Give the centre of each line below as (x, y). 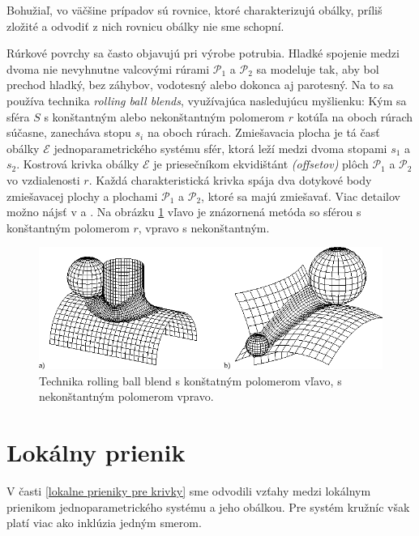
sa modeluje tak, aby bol (318, 68)
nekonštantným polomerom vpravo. (126, 396)
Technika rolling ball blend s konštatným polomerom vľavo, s (190, 380)
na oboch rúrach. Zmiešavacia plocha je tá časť (263, 132)
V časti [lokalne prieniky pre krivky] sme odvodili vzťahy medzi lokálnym (189, 491)
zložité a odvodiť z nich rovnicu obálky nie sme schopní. (145, 26)
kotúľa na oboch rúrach (355, 116)
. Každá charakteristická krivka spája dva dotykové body (230, 179)
